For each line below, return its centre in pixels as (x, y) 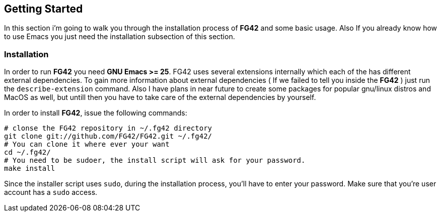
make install (30, 169)
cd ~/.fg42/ (27, 152)
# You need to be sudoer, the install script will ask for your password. (155, 160)
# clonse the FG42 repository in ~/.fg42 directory (108, 128)
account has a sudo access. (51, 192)
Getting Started (44, 9)
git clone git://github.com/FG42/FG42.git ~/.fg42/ (108, 136)
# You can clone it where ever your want (87, 144)
